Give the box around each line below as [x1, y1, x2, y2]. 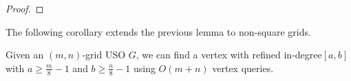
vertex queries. [212, 60, 274, 75]
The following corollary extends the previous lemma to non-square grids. [6, 24, 311, 38]
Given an [6, 47, 44, 62]
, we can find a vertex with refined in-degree [136, 47, 322, 62]
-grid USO [82, 47, 126, 62]
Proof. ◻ [6, 1, 44, 15]
